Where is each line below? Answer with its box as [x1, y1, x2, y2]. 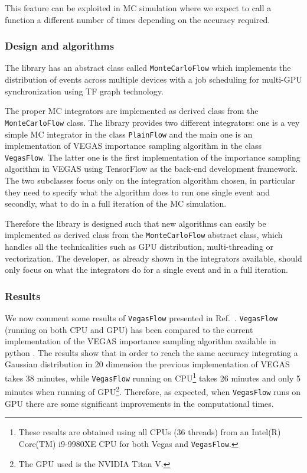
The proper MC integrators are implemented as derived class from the [5, 105, 259, 117]
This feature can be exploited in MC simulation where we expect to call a [5, 2, 272, 14]
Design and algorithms [5, 38, 115, 53]
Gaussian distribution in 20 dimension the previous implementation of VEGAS [5, 358, 290, 370]
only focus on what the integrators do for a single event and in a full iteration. [5, 263, 288, 276]
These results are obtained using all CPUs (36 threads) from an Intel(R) [18, 426, 281, 438]
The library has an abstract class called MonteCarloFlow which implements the [5, 61, 291, 74]
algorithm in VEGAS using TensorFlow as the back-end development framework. [5, 162, 298, 175]
